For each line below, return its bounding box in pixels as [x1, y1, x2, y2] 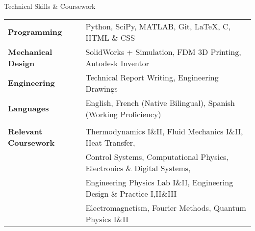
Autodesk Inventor [85, 57, 149, 69]
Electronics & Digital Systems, [85, 162, 191, 174]
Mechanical [8, 46, 52, 57]
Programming [8, 26, 62, 38]
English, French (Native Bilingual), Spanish [85, 97, 235, 108]
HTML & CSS [85, 31, 135, 43]
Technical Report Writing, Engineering [85, 71, 219, 83]
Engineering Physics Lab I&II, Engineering [85, 176, 233, 188]
